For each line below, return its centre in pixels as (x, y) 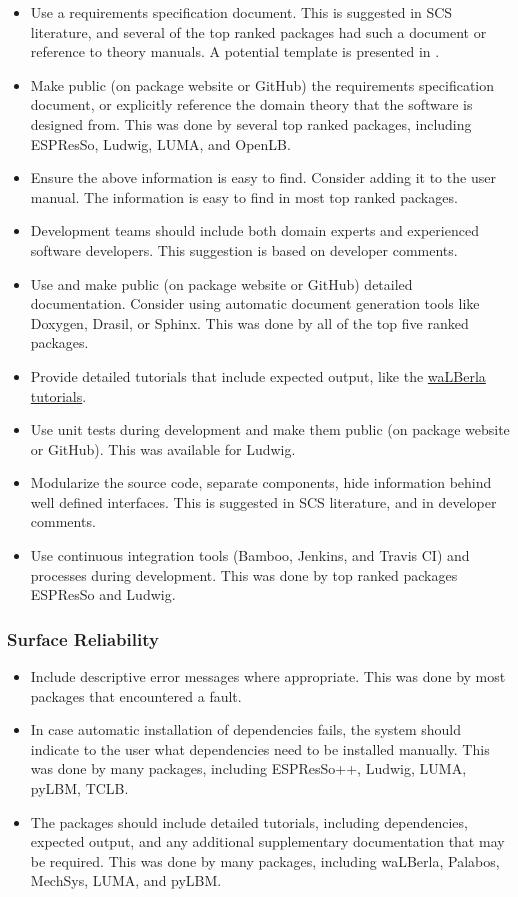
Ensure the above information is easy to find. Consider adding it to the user (263, 177)
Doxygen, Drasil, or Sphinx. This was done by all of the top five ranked (249, 322)
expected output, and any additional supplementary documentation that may (267, 841)
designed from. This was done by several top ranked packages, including (251, 123)
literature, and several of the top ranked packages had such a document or (258, 31)
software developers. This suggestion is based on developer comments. (244, 249)
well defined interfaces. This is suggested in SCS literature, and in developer (263, 501)
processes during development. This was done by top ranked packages (244, 574)
